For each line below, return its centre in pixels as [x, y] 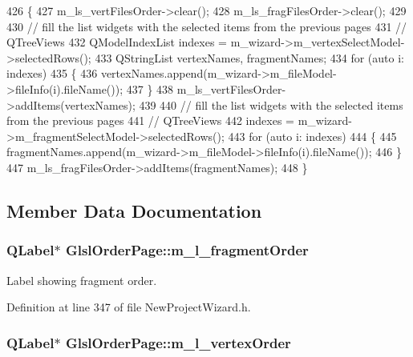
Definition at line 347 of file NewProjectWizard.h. [129, 307]
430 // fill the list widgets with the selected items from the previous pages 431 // [207, 26]
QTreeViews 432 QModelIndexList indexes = [117, 42]
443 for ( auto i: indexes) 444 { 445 [312, 136]
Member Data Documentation [134, 210]
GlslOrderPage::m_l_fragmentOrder [187, 250]
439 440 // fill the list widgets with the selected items [271, 104]
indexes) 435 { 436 [52, 73]
